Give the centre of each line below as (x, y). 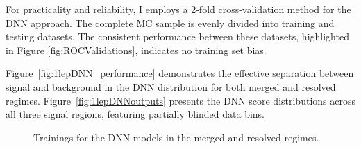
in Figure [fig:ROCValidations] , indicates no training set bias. (136, 50)
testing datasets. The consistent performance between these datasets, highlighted (177, 36)
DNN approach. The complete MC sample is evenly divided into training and (170, 23)
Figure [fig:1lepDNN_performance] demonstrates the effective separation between (180, 73)
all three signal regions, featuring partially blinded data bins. (135, 114)
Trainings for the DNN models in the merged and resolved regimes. (176, 137)
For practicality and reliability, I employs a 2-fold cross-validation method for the (178, 9)
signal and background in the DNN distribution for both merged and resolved (171, 86)
